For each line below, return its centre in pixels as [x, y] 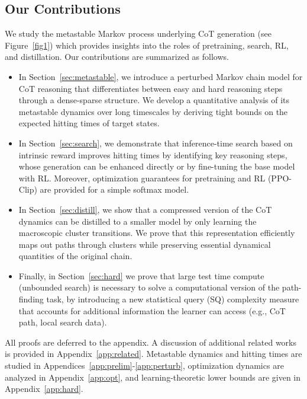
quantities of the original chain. [75, 256]
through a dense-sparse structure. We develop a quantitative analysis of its [154, 100]
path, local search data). [63, 322]
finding [31, 299]
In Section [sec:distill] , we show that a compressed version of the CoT [145, 209]
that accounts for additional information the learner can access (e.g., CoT [152, 310]
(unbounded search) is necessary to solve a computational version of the [149, 287]
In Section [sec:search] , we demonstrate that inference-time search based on [156, 143]
